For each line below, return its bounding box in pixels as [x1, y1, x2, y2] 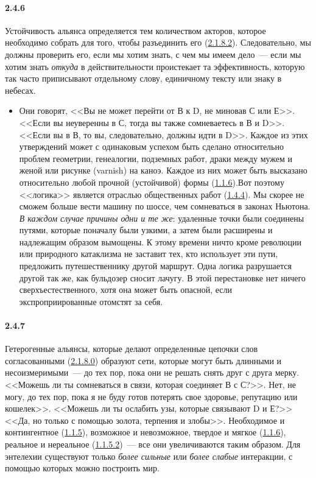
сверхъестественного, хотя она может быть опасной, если [19, 283, 233, 296]
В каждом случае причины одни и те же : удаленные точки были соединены [19, 211, 304, 224]
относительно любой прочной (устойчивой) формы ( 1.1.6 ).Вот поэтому [19, 175, 284, 188]
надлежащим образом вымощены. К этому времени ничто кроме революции [19, 235, 301, 248]
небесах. [5, 83, 36, 96]
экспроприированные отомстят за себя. [19, 295, 163, 308]
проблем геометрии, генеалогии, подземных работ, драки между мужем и [19, 152, 293, 164]
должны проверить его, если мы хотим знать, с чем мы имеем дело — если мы [5, 47, 301, 60]
